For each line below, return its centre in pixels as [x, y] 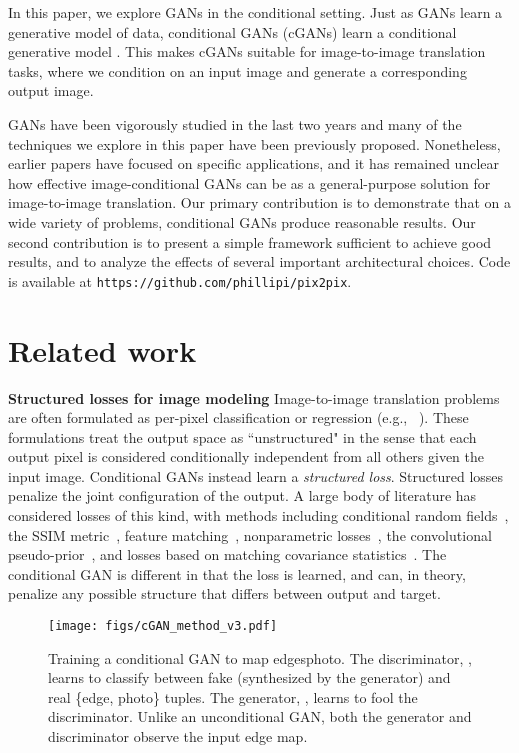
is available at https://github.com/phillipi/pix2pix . [180, 280]
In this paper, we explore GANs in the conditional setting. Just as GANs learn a [255, 12]
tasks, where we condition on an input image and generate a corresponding [237, 70]
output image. [51, 90]
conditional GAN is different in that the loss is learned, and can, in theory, [237, 573]
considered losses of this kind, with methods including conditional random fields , [258, 515]
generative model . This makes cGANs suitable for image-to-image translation [247, 51]
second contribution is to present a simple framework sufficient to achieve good [250, 241]
